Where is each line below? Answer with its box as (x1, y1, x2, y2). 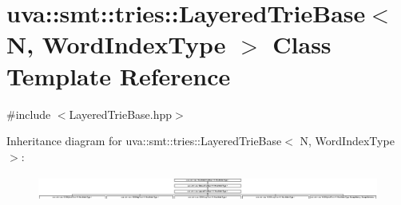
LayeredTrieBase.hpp (69, 105, 173, 122)
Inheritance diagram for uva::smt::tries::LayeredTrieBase (6, 132, 282, 149)
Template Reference (6, 59, 231, 92)
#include (6, 105, 51, 122)
